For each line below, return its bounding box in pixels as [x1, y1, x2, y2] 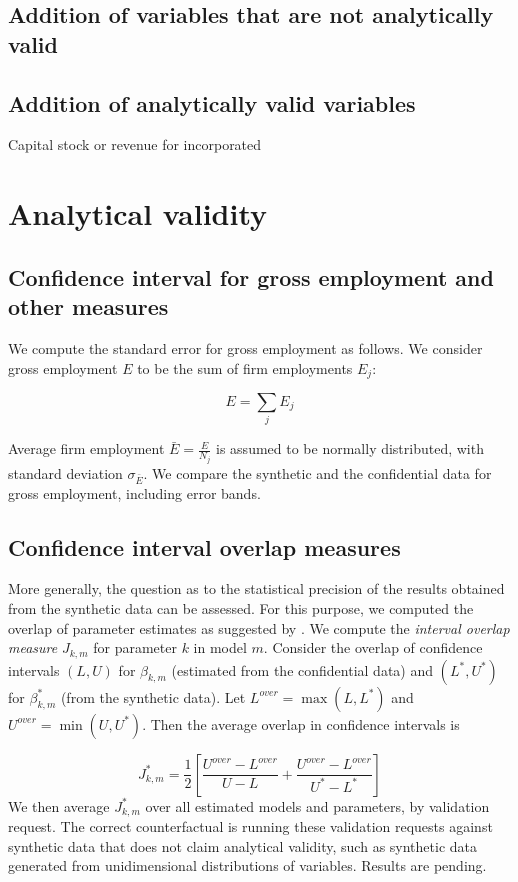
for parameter [93, 637, 177, 658]
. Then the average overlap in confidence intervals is [142, 713, 460, 734]
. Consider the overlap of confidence [263, 637, 483, 658]
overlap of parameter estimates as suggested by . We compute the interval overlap [8, 617, 510, 638]
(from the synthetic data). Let [60, 686, 246, 707]
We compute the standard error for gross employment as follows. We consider [8, 337, 483, 358]
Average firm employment [8, 438, 165, 459]
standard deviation [8, 462, 123, 483]
